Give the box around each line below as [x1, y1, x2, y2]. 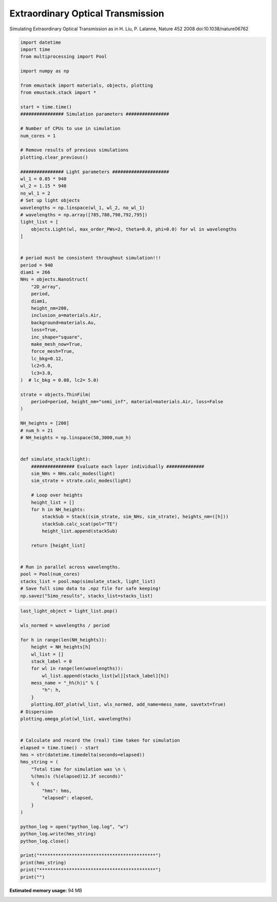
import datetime [20, 39, 62, 45]
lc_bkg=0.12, [31, 355, 64, 362]
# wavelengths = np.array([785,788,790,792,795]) [20, 212, 148, 218]
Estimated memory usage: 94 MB [9, 887, 82, 893]
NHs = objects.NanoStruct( [20, 276, 88, 283]
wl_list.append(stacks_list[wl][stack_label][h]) [42, 673, 169, 679]
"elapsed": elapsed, [42, 795, 94, 801]
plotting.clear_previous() [20, 154, 88, 160]
